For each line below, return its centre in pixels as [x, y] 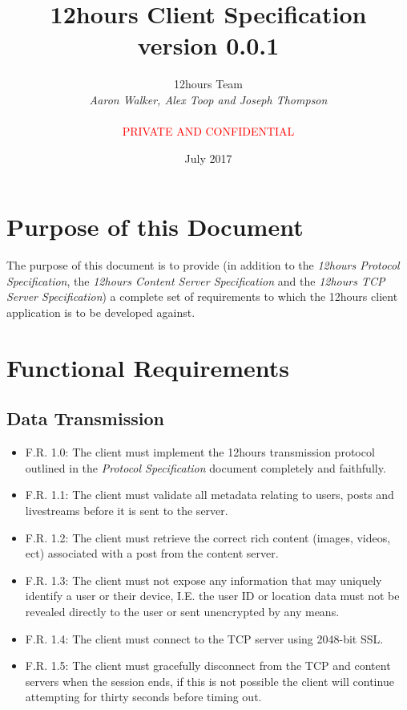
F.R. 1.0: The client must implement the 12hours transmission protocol [200, 452]
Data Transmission [85, 418]
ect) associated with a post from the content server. [152, 553]
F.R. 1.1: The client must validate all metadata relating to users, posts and [210, 495]
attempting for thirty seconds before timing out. [143, 697]
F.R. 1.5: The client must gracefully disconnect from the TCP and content [208, 665]
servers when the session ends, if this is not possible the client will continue [210, 681]
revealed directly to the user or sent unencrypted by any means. [182, 611]
